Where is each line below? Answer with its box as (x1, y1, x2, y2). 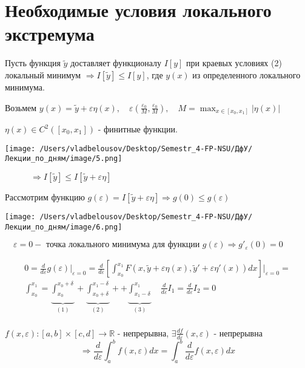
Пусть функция (5, 56, 61, 69)
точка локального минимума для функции (45, 240, 200, 250)
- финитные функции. (98, 123, 178, 135)
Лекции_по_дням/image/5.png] (5, 154, 122, 163)
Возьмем (5, 101, 37, 114)
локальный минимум (5, 68, 81, 81)
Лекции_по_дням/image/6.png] (5, 222, 122, 231)
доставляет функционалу (70, 56, 161, 69)
